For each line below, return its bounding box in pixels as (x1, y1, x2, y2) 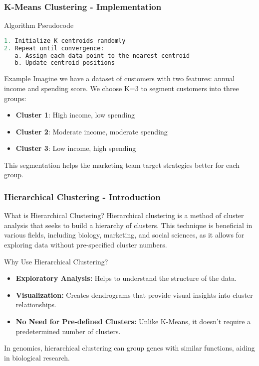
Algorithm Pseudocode (4, 20, 74, 30)
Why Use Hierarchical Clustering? (4, 256, 108, 266)
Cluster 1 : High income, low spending (15, 110, 135, 120)
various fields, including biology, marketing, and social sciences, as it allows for (4, 230, 245, 240)
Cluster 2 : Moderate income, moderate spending (15, 126, 168, 136)
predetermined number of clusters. (15, 326, 121, 336)
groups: (4, 93, 26, 103)
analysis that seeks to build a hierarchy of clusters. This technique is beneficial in (4, 220, 253, 230)
